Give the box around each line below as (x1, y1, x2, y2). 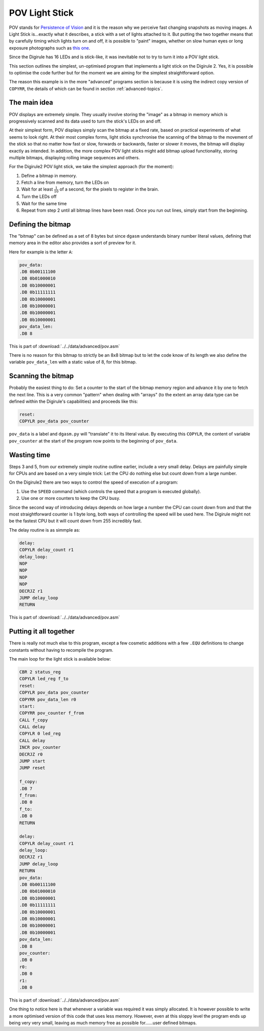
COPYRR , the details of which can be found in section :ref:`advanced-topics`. (9, 86, 163, 92)
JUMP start (19, 759, 45, 764)
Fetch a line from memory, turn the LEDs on (21, 179, 110, 186)
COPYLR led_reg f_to (19, 676, 68, 682)
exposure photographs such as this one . (9, 45, 90, 51)
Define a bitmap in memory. (21, 172, 77, 178)
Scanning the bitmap (9, 372, 74, 380)
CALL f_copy (19, 717, 48, 723)
